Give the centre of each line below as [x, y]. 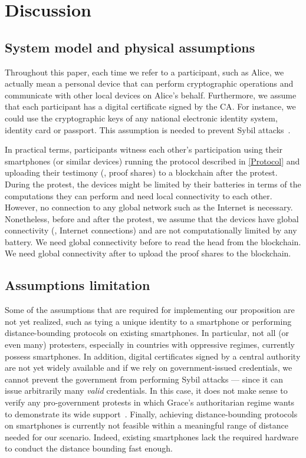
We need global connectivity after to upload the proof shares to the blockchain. [148, 253]
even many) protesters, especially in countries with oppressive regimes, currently [150, 345]
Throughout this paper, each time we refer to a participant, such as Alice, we [144, 72]
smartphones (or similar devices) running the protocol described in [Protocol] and [152, 161]
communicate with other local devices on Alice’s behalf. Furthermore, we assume [151, 95]
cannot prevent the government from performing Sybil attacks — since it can [144, 379]
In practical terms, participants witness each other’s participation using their [144, 149]
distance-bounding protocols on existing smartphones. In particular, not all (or [147, 333]
